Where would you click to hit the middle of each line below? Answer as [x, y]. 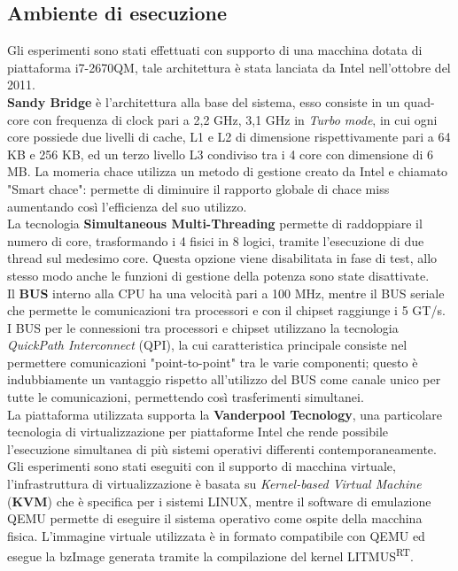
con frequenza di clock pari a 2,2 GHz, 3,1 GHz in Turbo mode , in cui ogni [235, 119]
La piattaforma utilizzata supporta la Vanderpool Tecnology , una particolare [225, 414]
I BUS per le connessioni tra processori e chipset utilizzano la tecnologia [203, 327]
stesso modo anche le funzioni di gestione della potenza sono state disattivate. [218, 275]
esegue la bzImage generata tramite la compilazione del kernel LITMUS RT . [210, 555]
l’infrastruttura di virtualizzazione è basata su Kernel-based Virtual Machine [214, 484]
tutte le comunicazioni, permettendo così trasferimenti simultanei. [186, 397]
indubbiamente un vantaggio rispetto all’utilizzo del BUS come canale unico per [224, 379]
